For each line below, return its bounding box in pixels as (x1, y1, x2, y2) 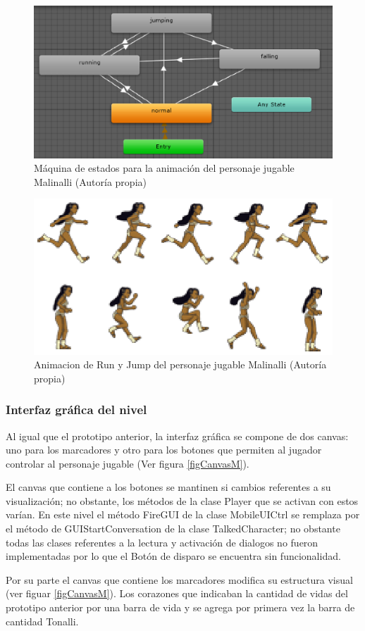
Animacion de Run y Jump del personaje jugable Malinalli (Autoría (34, 357, 327, 372)
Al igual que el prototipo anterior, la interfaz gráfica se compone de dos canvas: (6, 428, 349, 443)
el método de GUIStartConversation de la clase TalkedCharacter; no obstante (6, 521, 340, 536)
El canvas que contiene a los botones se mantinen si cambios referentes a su (6, 480, 331, 494)
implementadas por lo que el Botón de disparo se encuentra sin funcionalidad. (6, 549, 341, 563)
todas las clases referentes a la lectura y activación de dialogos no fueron (6, 535, 318, 549)
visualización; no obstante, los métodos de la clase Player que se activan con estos (6, 493, 359, 508)
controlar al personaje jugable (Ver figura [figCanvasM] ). (6, 456, 249, 470)
